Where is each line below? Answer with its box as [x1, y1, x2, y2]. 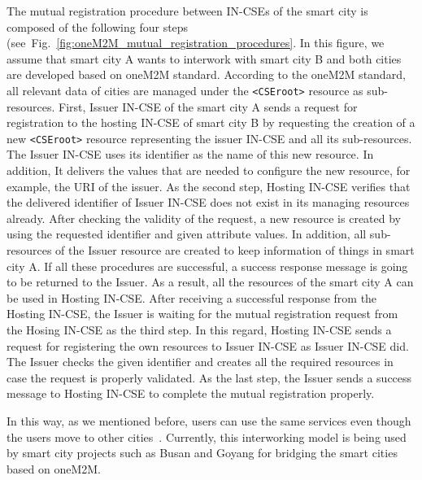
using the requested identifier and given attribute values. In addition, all [7, 225, 367, 242]
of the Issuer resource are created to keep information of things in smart [55, 242, 415, 259]
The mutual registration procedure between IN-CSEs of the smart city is [7, 2, 368, 19]
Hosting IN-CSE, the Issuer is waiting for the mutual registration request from [7, 305, 398, 322]
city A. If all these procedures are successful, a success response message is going [7, 257, 408, 274]
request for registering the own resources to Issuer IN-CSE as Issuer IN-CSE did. [7, 337, 409, 354]
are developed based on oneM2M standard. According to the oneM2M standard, [7, 66, 406, 83]
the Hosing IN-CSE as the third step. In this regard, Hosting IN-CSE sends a [7, 321, 392, 338]
